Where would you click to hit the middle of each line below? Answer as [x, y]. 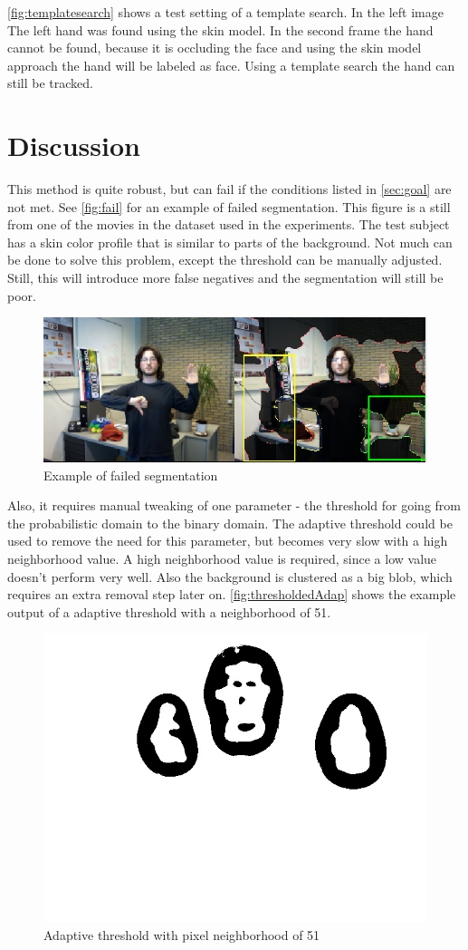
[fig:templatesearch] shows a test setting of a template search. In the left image [225, 12]
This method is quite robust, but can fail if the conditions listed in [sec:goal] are [229, 189]
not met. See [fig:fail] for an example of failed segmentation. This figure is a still [229, 206]
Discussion [74, 145]
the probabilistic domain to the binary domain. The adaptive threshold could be [230, 523]
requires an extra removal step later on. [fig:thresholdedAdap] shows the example [232, 594]
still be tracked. [51, 83]
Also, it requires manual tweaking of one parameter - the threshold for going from [234, 505]
